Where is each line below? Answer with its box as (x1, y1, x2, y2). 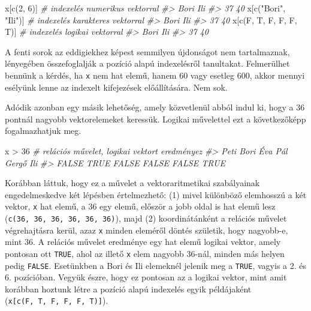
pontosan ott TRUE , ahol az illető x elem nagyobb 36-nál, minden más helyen (5, 247, 285, 259)
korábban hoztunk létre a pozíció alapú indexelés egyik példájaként (5, 282, 252, 295)
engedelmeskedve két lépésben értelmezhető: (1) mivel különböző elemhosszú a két (5, 188, 307, 201)
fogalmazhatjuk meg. (5, 124, 81, 137)
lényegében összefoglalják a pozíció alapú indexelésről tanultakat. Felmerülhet (5, 57, 290, 70)
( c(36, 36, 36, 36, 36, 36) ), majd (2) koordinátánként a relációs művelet (5, 212, 287, 225)
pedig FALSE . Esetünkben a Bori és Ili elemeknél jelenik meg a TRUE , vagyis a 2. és (5, 259, 307, 271)
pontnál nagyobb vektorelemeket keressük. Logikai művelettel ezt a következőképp (5, 112, 306, 125)
